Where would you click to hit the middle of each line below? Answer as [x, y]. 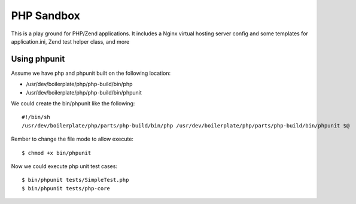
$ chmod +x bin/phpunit [57, 153]
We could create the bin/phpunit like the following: [73, 103]
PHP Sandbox [46, 16]
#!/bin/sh [36, 117]
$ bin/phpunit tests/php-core [66, 188]
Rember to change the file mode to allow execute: [72, 139]
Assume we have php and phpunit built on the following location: [91, 73]
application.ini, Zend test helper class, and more [70, 41]
